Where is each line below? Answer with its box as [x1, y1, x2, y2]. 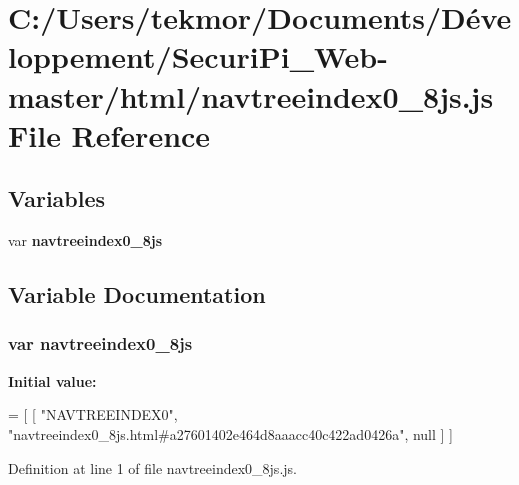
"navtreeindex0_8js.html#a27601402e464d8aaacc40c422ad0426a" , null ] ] [8, 423, 453, 444]
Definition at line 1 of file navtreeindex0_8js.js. [8, 457, 297, 478]
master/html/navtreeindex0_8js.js [8, 75, 494, 116]
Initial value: [8, 370, 97, 391]
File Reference [8, 114, 211, 155]
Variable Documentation [8, 279, 266, 310]
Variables [8, 183, 106, 214]
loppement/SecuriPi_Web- [8, 36, 388, 77]
